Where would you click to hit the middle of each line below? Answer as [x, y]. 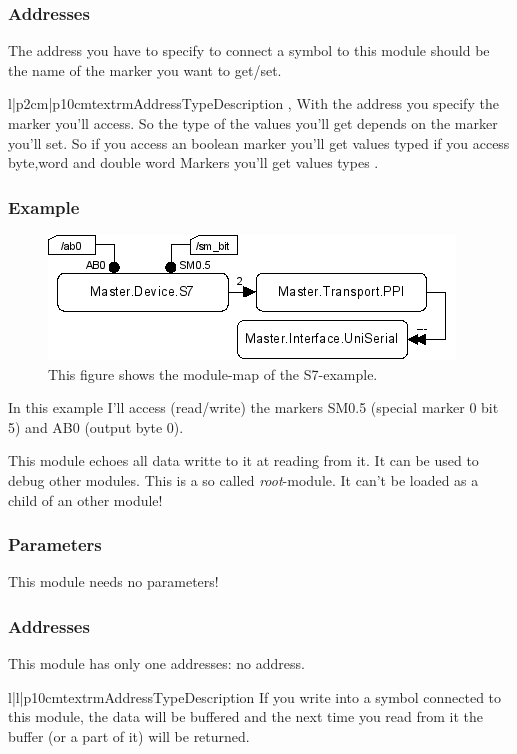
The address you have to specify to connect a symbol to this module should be [249, 50]
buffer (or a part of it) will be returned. [129, 735]
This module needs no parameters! [113, 581]
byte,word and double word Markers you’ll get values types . [193, 162]
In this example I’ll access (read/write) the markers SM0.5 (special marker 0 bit [253, 407]
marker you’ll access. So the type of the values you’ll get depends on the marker [253, 123]
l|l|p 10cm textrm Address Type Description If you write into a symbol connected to [255, 696]
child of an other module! [85, 499]
